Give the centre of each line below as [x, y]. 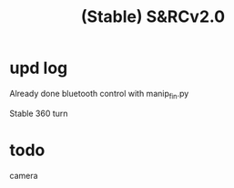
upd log [39, 68]
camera [24, 175]
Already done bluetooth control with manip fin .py [99, 94]
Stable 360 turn [39, 113]
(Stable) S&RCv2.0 [153, 17]
